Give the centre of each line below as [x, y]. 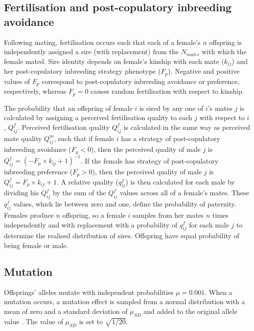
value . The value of [34, 321]
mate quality [23, 138]
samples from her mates [168, 215]
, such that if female [84, 138]
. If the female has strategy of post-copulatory [150, 160]
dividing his [22, 193]
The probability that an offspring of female [68, 108]
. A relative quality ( [87, 181]
